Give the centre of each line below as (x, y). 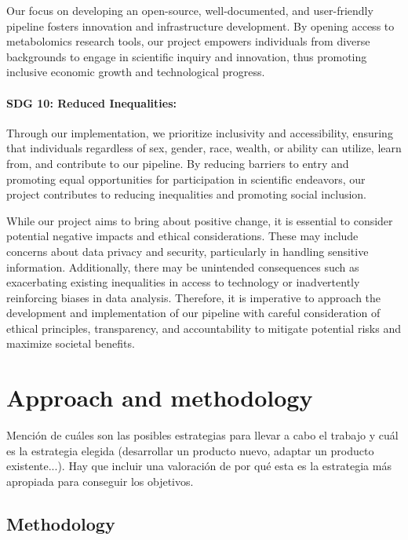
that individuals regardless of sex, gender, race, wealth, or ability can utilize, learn (204, 148)
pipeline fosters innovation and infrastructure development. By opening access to (200, 26)
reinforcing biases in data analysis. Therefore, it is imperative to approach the (194, 297)
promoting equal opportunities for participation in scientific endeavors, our (186, 179)
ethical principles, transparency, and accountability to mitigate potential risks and (204, 328)
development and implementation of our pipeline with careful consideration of (193, 313)
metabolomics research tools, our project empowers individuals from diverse (188, 41)
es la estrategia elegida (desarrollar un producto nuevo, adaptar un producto (190, 450)
